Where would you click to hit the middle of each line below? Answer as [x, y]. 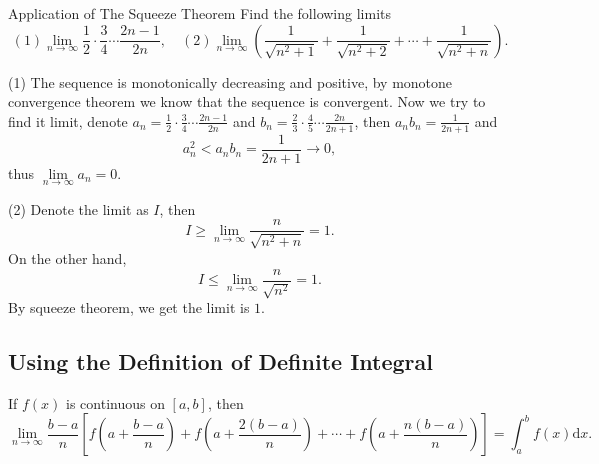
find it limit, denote [68, 120]
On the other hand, [67, 257]
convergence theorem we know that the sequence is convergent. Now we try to [247, 101]
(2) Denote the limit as [78, 208]
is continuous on [115, 402]
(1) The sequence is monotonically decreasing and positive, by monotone [230, 81]
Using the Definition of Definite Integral [220, 360]
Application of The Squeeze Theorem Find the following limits [199, 13]
